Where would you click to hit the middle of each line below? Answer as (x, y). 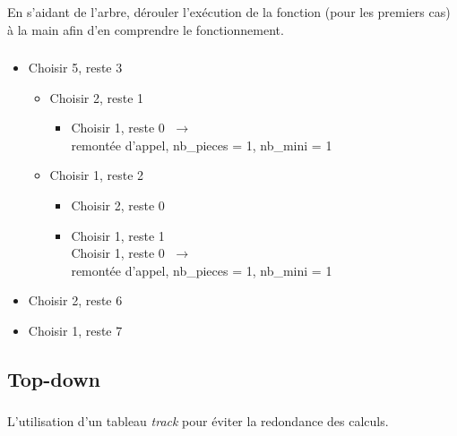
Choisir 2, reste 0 (118, 205)
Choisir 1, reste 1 (118, 235)
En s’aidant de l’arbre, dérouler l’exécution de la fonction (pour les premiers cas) (229, 11)
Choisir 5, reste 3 (75, 68)
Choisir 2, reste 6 (75, 300)
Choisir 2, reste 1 (97, 97)
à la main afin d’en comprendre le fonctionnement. (146, 29)
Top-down (54, 378)
